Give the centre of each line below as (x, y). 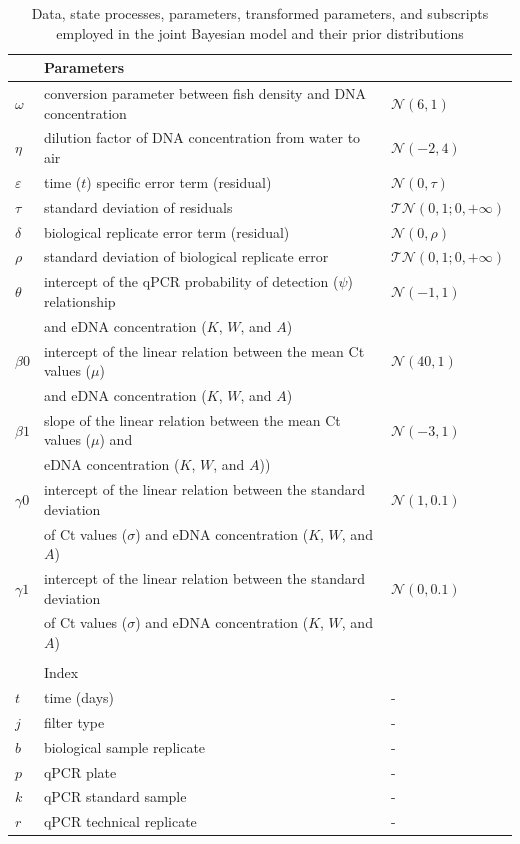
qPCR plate (80, 771)
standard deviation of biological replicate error (186, 256)
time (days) (79, 696)
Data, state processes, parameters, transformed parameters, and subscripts (260, 13)
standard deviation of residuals (138, 206)
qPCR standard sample (115, 796)
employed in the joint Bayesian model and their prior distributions (260, 32)
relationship (79, 300)
